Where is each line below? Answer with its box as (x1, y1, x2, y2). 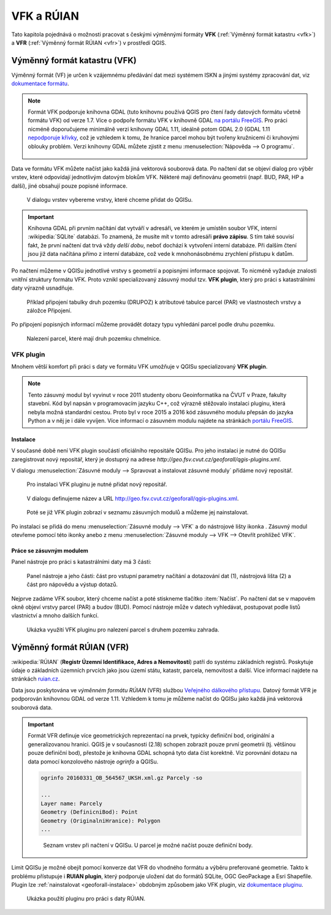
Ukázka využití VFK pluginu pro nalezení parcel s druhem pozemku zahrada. (26, 626, 220, 633)
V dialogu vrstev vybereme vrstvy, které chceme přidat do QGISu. (26, 196, 193, 204)
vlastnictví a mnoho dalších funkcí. (11, 612, 99, 619)
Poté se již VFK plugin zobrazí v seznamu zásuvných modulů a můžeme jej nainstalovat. (26, 509, 249, 516)
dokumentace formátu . (11, 80, 69, 87)
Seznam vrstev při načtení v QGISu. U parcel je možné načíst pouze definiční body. (43, 841, 253, 849)
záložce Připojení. (26, 307, 72, 314)
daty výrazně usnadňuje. (11, 284, 74, 291)
